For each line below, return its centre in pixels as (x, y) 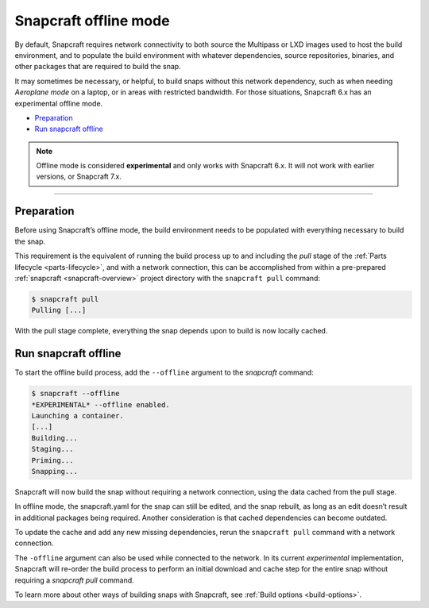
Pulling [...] (59, 310)
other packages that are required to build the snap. (98, 67)
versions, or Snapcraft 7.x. (79, 177)
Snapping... (55, 471)
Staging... (52, 449)
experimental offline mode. (59, 103)
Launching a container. (78, 416)
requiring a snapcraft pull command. (74, 580)
